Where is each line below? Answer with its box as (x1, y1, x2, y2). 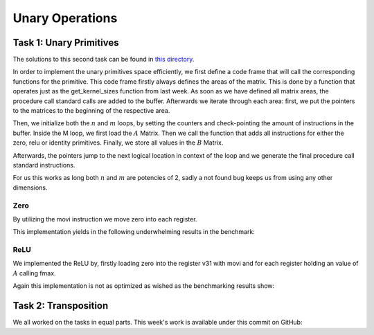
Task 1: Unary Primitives (12, 37, 119, 48)
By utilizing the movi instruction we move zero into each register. (12, 215, 197, 223)
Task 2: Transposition (12, 300, 109, 311)
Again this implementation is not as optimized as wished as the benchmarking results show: (12, 282, 275, 290)
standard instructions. (12, 161, 75, 169)
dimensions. (12, 183, 48, 192)
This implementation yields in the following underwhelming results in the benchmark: (12, 228, 256, 236)
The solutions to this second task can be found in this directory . (12, 55, 195, 64)
